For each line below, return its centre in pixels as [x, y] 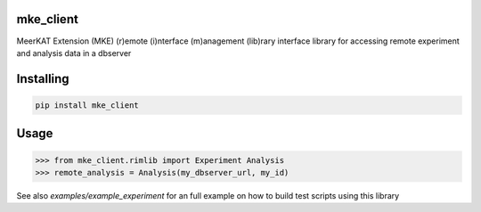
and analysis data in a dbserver [74, 53]
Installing [43, 79]
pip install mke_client [87, 105]
